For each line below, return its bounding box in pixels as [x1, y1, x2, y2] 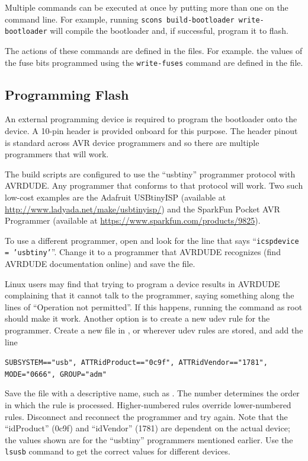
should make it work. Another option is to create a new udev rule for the [5, 312, 270, 325]
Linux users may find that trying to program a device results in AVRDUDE [5, 277, 280, 290]
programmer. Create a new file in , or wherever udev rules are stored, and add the [5, 323, 303, 336]
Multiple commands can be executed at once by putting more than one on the [5, 1, 288, 13]
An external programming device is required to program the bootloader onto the [5, 113, 297, 125]
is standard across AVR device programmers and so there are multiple [5, 136, 259, 148]
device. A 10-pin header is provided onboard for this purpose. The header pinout [5, 124, 298, 136]
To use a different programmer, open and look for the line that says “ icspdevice [5, 234, 299, 246]
